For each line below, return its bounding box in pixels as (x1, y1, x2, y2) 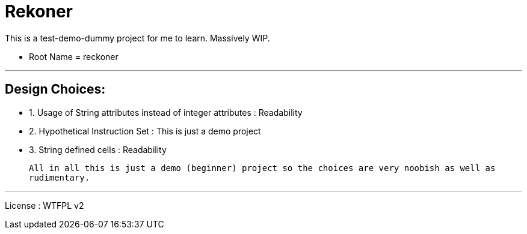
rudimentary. (29, 172, 90, 182)
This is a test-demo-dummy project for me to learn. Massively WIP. (5, 32, 270, 43)
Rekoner (5, 1, 73, 22)
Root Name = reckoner (29, 51, 119, 62)
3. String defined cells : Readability (29, 144, 167, 155)
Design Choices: (5, 82, 106, 97)
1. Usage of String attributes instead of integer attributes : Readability (29, 107, 303, 118)
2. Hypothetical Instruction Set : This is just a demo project (29, 125, 261, 136)
